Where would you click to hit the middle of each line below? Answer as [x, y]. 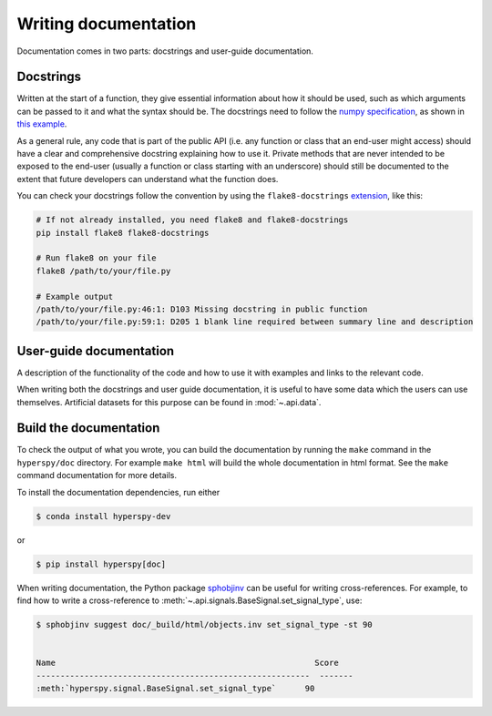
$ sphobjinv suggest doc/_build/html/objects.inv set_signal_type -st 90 [204, 624]
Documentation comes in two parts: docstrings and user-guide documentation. [165, 51]
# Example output [75, 297]
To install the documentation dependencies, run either [118, 492]
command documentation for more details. [97, 476]
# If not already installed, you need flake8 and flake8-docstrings [192, 220]
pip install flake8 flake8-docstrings [123, 233]
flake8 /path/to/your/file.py [103, 271]
